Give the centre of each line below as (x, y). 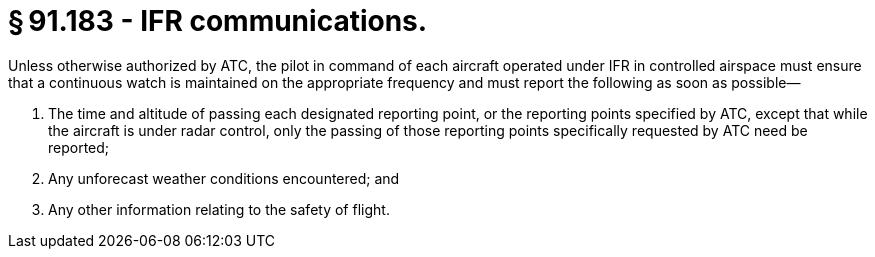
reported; (79, 147)
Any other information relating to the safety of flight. (219, 209)
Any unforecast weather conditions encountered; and (224, 178)
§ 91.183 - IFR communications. (218, 21)
